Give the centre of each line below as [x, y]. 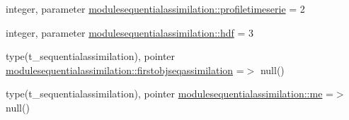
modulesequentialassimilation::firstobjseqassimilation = [125, 70]
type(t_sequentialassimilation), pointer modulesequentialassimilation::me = [170, 94]
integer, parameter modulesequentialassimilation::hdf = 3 [130, 32]
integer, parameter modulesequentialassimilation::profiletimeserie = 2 [155, 8]
